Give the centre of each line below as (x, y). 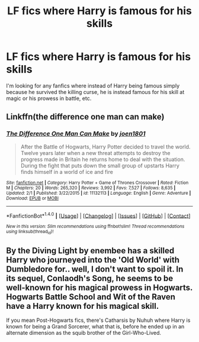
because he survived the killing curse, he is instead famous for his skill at (95, 92)
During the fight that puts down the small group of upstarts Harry (100, 165)
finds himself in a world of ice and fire (67, 172)
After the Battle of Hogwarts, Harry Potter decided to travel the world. (105, 147)
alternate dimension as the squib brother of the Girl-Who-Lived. (84, 333)
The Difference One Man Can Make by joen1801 (76, 134)
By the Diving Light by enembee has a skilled (90, 251)
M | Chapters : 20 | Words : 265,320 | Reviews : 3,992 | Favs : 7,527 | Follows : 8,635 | (91, 188)
